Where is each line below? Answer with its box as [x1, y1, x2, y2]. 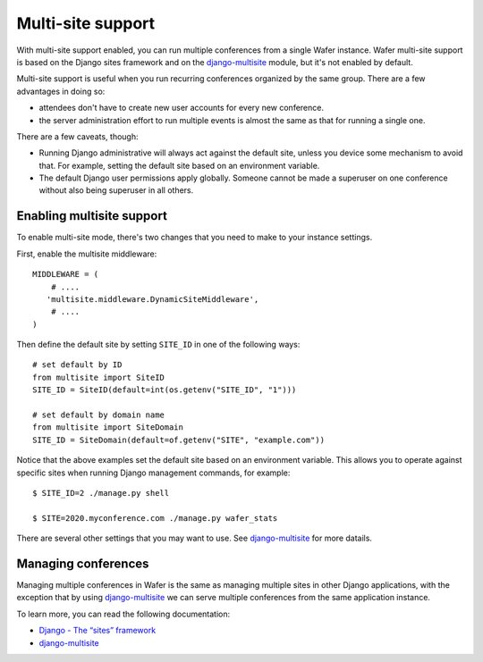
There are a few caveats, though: [16, 130, 139, 142]
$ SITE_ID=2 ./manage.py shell [32, 488, 170, 498]
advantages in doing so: [16, 86, 106, 96]
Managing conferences [16, 556, 149, 571]
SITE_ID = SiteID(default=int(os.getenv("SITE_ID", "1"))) [32, 385, 297, 395]
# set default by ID [32, 360, 123, 370]
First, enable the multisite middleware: [16, 248, 157, 259]
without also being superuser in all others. [38, 185, 194, 196]
